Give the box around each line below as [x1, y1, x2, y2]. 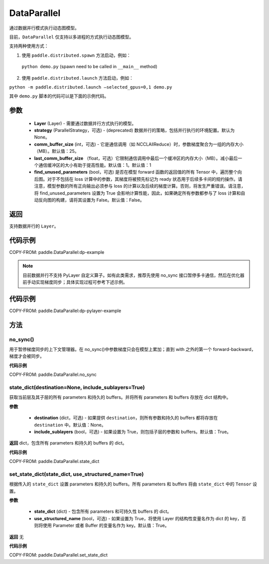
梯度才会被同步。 [9, 353, 44, 359]
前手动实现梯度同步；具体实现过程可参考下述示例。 [22, 279, 128, 285]
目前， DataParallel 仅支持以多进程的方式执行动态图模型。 [9, 34, 134, 40]
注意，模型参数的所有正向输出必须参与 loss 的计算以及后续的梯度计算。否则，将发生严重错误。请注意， [34, 183, 246, 189]
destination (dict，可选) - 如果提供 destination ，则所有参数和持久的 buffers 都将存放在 [34, 415, 218, 421]
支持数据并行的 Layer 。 [9, 223, 59, 229]
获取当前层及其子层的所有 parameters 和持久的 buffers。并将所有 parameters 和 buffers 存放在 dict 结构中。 [9, 394, 231, 400]
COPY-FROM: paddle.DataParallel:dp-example [9, 249, 105, 255]
